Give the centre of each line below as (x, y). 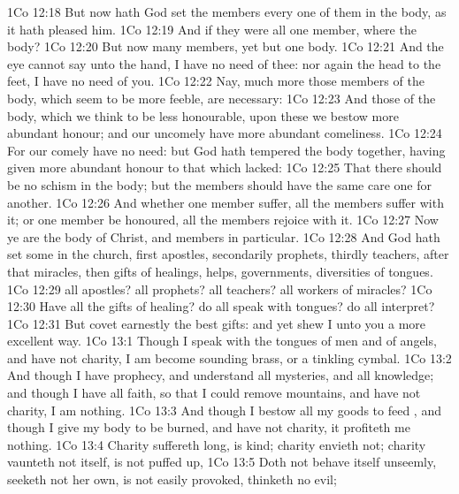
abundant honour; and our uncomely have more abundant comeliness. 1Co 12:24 (225, 133)
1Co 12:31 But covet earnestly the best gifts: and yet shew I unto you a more (217, 323)
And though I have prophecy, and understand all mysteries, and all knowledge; (221, 375)
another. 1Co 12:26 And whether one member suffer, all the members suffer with (226, 202)
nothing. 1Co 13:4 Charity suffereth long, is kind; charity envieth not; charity (217, 444)
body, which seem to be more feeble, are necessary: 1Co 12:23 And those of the (222, 98)
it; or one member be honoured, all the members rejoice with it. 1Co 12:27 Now (223, 220)
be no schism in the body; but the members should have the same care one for (219, 184)
